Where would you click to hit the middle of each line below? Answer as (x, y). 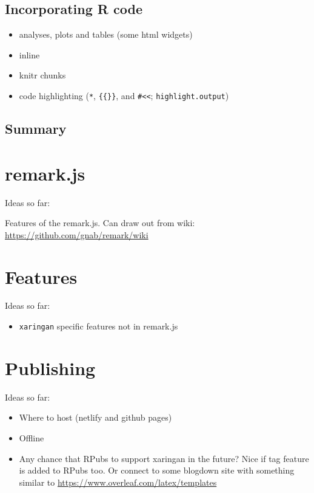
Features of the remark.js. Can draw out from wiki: (100, 223)
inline (29, 54)
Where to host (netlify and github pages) (95, 417)
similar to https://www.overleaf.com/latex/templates (118, 482)
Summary (36, 129)
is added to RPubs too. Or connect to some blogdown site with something (157, 470)
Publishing (50, 367)
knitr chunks (42, 75)
